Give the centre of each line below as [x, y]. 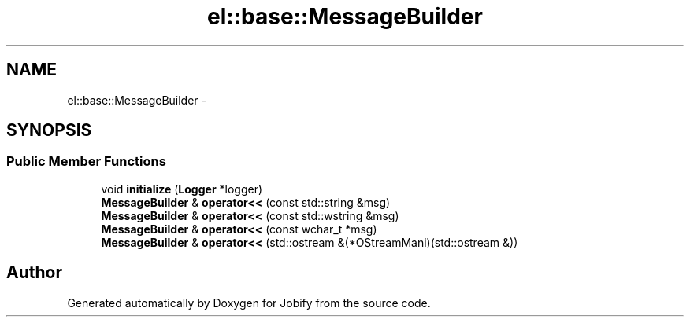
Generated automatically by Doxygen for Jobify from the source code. [249, 303]
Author [34, 273]
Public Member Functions [86, 161]
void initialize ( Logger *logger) [182, 189]
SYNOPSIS [49, 130]
